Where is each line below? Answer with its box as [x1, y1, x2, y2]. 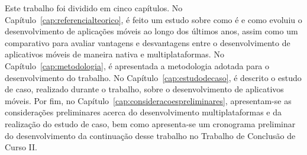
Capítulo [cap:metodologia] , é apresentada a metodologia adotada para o [5, 59, 270, 72]
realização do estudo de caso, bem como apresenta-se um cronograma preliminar [5, 117, 296, 130]
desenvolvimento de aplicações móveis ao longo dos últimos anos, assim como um [5, 25, 298, 37]
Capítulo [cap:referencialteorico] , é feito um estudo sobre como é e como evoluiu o [5, 13, 302, 25]
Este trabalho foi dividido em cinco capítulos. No [5, 2, 183, 14]
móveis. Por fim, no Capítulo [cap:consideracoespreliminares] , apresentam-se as [5, 94, 292, 106]
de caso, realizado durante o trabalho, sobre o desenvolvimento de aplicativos [5, 83, 284, 95]
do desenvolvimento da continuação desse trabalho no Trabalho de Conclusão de [5, 129, 296, 141]
